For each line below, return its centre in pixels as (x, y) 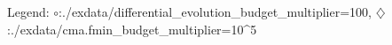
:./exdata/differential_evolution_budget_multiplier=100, (215, 11)
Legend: (28, 11)
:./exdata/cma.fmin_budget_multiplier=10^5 (132, 29)
